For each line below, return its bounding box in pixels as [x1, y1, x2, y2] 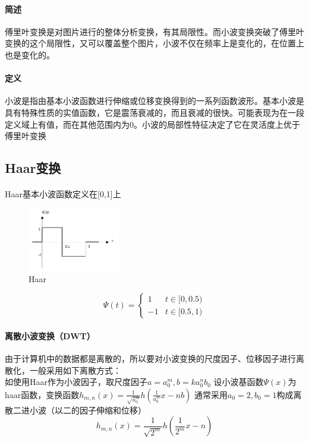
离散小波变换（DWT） [5, 329, 95, 342]
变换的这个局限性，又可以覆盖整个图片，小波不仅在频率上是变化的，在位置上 [5, 37, 304, 49]
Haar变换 [5, 159, 61, 177]
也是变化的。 [5, 48, 55, 61]
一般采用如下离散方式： [29, 364, 121, 376]
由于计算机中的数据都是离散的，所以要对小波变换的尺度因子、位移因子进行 [5, 352, 296, 365]
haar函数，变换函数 [5, 388, 80, 400]
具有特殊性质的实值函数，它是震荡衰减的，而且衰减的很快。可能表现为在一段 [5, 106, 304, 118]
